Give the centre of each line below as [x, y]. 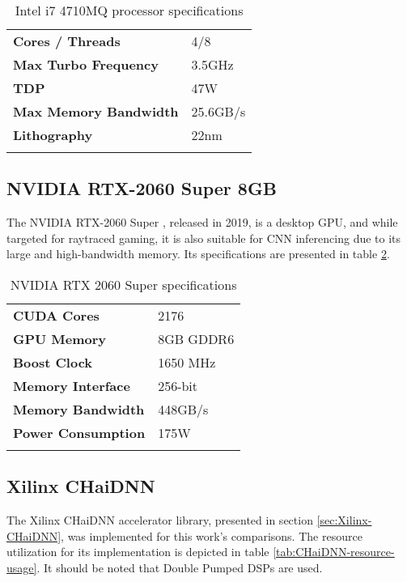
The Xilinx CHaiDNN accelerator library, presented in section [160, 520]
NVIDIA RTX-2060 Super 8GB [142, 188]
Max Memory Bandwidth [96, 111]
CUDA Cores [56, 315]
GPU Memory [60, 338]
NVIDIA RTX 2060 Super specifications [123, 284]
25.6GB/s [218, 111]
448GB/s [183, 409]
